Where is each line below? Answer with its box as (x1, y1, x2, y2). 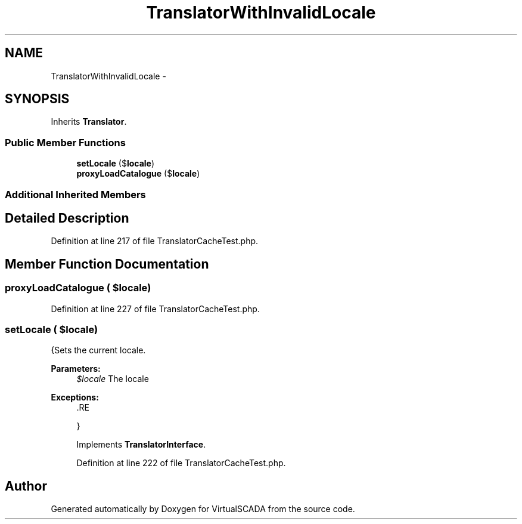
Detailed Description (5, 210, 129, 226)
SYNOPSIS (5, 91, 70, 107)
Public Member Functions (5, 136, 126, 149)
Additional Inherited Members (5, 188, 146, 201)
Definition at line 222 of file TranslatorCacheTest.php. (76, 458, 286, 468)
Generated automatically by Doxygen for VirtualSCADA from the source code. (51, 504, 355, 514)
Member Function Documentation (5, 256, 209, 272)
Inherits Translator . (51, 116, 127, 127)
